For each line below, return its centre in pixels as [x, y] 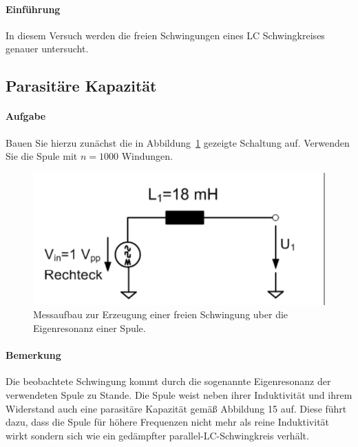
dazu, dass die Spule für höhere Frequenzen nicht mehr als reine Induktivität [168, 422]
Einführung [33, 9]
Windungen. [147, 156]
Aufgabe [26, 116]
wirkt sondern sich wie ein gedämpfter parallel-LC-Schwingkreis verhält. [157, 435]
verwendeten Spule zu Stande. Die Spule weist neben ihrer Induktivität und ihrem [179, 395]
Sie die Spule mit [42, 156]
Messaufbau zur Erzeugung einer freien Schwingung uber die [161, 314]
